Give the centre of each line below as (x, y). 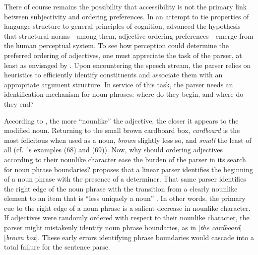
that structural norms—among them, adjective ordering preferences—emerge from (129, 35)
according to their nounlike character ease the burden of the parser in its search (125, 159)
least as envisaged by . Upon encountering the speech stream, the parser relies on (128, 65)
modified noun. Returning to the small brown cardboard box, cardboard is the (122, 130)
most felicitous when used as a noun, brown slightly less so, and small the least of (128, 140)
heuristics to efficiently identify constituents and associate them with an (113, 75)
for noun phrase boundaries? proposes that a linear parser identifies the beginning (129, 169)
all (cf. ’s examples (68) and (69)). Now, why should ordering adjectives (114, 150)
